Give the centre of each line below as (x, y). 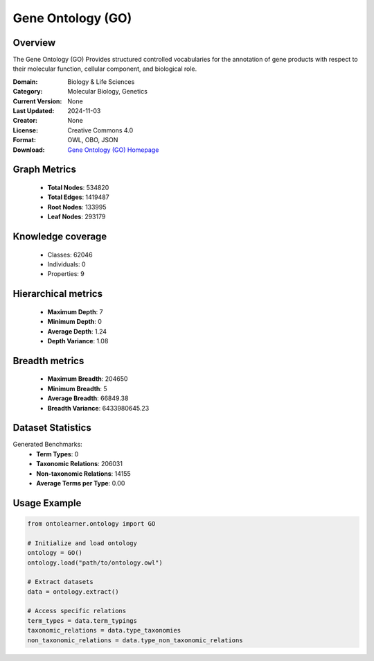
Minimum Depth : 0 (74, 322)
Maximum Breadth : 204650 (88, 379)
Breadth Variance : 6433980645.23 (98, 408)
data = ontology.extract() (73, 592)
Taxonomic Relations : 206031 (79, 464)
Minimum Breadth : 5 (77, 388)
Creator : (25, 121)
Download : (29, 150)
